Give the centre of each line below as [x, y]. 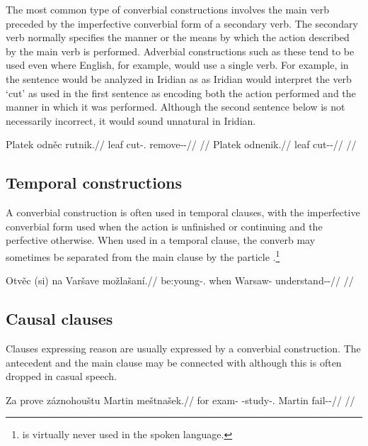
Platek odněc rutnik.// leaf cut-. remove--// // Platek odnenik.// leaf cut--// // [181, 144]
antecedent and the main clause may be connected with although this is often [174, 362]
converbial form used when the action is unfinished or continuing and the [164, 226]
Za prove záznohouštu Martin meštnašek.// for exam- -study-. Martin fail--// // [180, 400]
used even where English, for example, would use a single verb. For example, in [177, 65]
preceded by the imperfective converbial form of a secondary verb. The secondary [182, 23]
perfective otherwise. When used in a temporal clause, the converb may [161, 240]
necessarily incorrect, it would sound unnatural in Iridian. [131, 120]
